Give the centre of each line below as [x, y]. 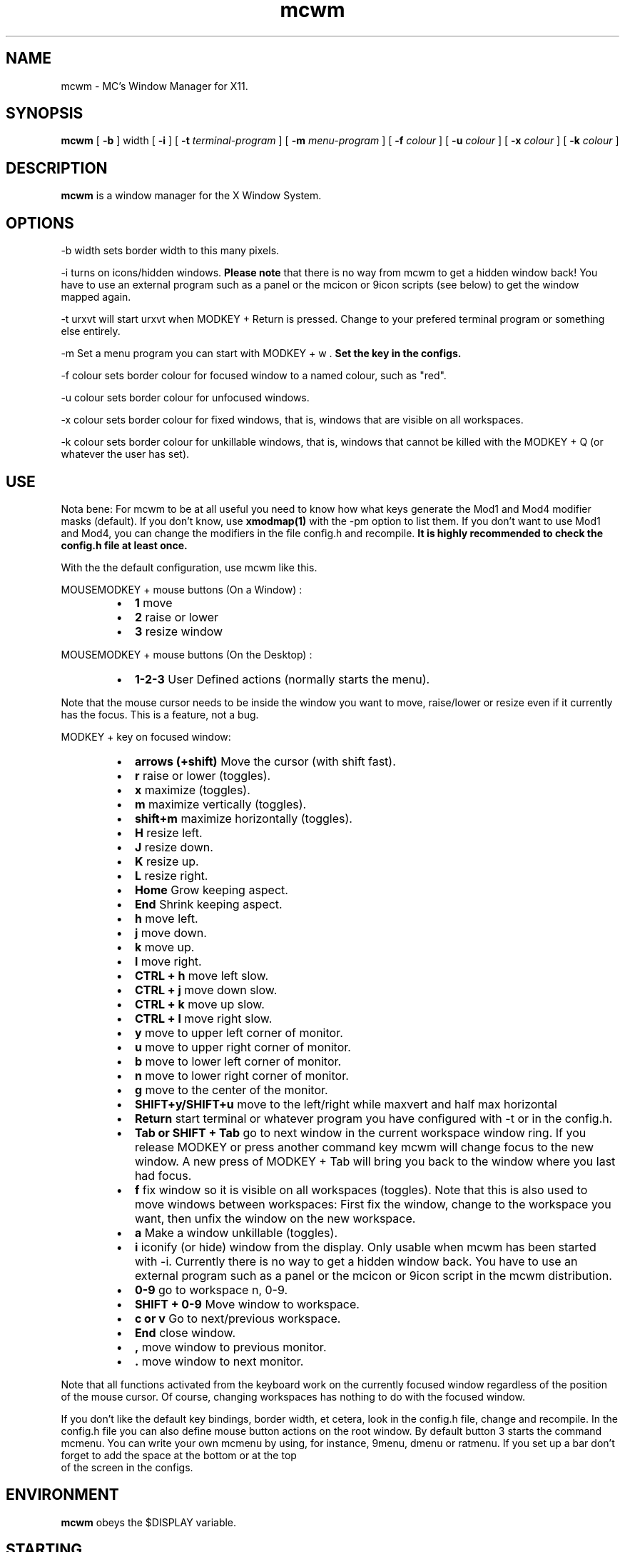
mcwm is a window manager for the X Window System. [191, 196]
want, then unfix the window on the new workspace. [275, 1218]
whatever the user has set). [125, 454]
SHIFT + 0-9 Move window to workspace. [247, 1304]
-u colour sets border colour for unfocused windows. [185, 398]
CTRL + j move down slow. [206, 990]
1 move [153, 602]
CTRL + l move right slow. [203, 1018]
